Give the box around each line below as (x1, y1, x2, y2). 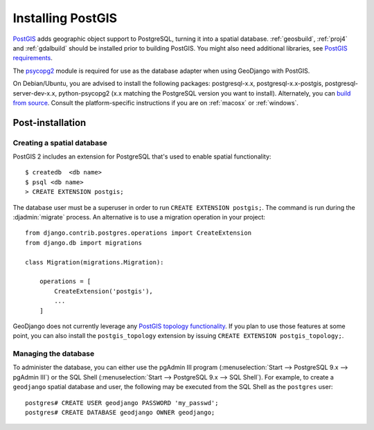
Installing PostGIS (12, 10, 118, 26)
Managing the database (12, 349, 95, 359)
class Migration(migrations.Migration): (25, 258, 164, 266)
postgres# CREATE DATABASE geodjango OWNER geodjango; (25, 409, 215, 416)
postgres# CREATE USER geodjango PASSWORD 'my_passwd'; (25, 399, 219, 406)
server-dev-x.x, (12, 89, 57, 97)
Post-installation (12, 116, 87, 128)
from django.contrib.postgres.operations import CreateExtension (25, 229, 252, 237)
